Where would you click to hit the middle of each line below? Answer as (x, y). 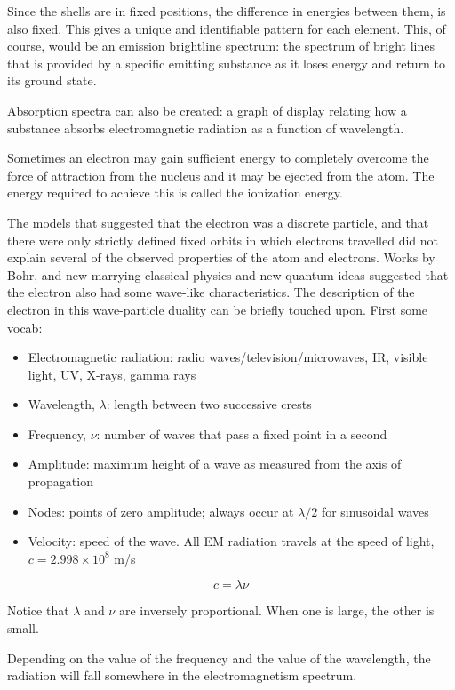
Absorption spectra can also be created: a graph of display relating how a (207, 110)
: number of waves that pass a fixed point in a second (242, 433)
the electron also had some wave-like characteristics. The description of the (211, 292)
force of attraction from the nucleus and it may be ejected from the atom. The (221, 175)
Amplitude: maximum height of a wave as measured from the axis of (215, 464)
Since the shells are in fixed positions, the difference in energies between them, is (227, 11)
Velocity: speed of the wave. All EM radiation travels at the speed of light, (231, 541)
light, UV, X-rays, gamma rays (112, 374)
